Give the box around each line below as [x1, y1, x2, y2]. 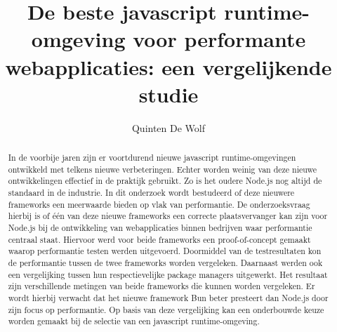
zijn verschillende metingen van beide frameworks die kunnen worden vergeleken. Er [8, 280, 315, 292]
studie [138, 79, 199, 108]
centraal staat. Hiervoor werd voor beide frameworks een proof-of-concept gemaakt [8, 233, 311, 245]
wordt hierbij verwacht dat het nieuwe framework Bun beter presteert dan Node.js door [8, 291, 329, 303]
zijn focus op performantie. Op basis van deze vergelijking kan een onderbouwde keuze [8, 303, 324, 315]
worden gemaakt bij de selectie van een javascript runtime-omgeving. [8, 315, 260, 327]
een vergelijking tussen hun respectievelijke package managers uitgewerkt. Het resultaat [8, 268, 328, 280]
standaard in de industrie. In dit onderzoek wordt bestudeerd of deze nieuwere [8, 187, 295, 199]
